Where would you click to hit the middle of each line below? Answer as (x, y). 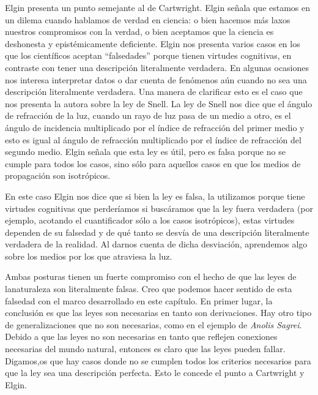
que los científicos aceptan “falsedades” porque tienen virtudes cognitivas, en (148, 55)
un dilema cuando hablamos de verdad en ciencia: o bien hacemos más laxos (148, 19)
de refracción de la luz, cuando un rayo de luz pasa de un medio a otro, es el (148, 115)
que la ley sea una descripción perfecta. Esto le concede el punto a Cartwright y (155, 373)
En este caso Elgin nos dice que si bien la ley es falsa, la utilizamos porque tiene (155, 196)
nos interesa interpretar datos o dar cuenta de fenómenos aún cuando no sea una (156, 79)
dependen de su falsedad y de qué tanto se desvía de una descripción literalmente (157, 232)
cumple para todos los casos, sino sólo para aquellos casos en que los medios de (153, 163)
